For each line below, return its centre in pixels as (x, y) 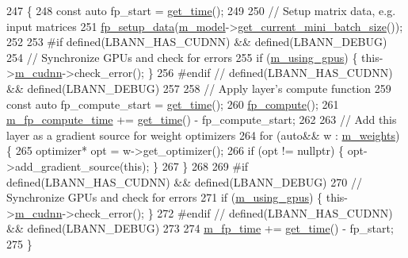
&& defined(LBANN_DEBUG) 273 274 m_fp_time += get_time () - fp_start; (200, 228)
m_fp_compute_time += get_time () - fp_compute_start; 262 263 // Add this (202, 119)
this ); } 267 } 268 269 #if (186, 166)
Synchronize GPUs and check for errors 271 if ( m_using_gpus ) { (165, 197)
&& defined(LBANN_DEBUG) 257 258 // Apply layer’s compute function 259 (199, 88)
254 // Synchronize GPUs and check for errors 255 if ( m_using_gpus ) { (182, 57)
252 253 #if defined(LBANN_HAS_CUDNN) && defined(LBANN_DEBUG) (197, 42)
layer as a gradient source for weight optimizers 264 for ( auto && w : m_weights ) (203, 135)
